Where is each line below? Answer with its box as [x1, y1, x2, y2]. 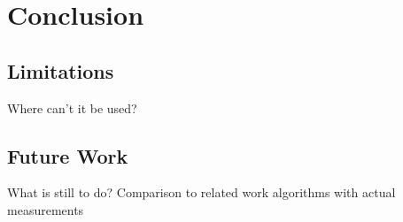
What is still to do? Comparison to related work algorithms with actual [7, 183, 396, 202]
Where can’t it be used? [7, 98, 137, 117]
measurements [7, 200, 84, 218]
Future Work [7, 142, 128, 169]
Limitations [7, 57, 114, 84]
